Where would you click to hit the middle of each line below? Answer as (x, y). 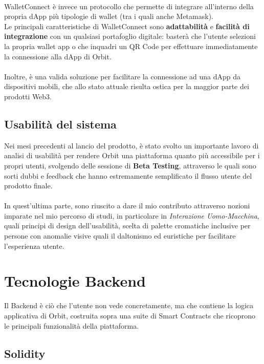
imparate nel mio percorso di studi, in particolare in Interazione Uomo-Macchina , (132, 215)
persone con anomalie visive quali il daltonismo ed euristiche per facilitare (120, 236)
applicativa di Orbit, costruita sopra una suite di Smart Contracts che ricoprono (130, 315)
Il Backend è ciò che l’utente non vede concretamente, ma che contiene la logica (129, 305)
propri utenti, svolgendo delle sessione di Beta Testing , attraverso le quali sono (130, 165)
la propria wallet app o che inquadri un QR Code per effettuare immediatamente (131, 46)
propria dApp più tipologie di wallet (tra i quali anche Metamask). (109, 16)
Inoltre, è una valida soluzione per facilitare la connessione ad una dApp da (122, 76)
